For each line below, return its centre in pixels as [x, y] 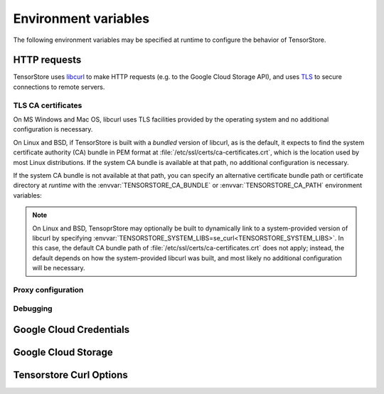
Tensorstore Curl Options [70, 375]
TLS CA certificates [48, 105]
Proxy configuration [48, 289]
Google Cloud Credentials [71, 330]
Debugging [33, 309]
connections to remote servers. [59, 87]
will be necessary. [59, 268]
